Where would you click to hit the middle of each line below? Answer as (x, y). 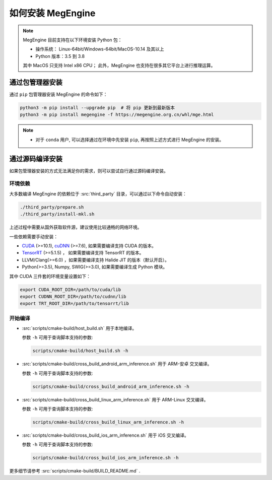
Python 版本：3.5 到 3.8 (60, 56)
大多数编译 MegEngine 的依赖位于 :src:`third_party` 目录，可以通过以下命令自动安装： (98, 193)
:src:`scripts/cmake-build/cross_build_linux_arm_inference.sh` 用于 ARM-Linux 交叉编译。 (115, 399)
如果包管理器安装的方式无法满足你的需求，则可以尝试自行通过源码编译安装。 (89, 171)
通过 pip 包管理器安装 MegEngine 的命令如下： (58, 94)
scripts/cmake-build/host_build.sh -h (80, 351)
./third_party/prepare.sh (52, 207)
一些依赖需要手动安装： (33, 236)
